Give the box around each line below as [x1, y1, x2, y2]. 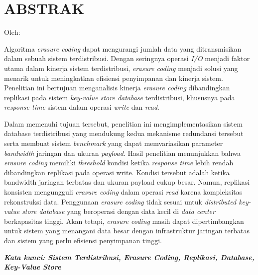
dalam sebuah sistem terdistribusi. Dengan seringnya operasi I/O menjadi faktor [4, 53, 250, 64]
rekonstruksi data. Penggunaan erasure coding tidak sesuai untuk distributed [4, 196, 237, 206]
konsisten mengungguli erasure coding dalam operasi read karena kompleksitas [4, 187, 243, 197]
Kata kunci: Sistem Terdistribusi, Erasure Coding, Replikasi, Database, [4, 252, 255, 262]
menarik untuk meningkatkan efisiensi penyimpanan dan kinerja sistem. [4, 72, 223, 83]
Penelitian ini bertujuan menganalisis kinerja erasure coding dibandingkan [4, 82, 230, 93]
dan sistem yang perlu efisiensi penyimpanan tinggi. [4, 235, 162, 245]
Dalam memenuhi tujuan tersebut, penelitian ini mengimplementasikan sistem [4, 118, 243, 129]
